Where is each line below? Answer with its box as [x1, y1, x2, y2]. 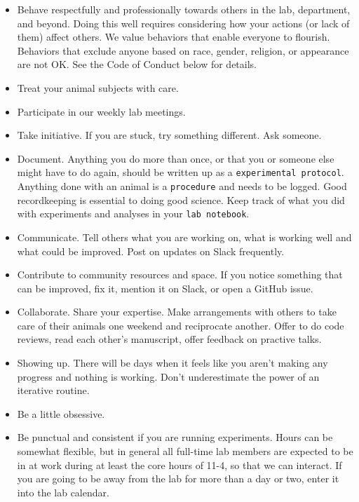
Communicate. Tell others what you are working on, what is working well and [17, 229, 352, 244]
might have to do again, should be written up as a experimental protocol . [17, 165, 344, 179]
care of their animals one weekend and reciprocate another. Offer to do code [17, 318, 344, 332]
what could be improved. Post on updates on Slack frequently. [17, 243, 285, 258]
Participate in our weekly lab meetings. [17, 104, 186, 118]
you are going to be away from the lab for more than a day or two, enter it [17, 471, 339, 486]
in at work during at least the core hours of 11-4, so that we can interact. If [17, 457, 342, 472]
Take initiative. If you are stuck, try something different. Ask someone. [17, 128, 322, 142]
